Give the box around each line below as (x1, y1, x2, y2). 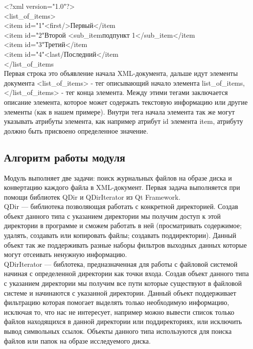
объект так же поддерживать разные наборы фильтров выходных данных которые (4, 239, 247, 250)
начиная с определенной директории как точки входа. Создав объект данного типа (4, 268, 249, 279)
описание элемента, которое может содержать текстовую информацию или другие (4, 96, 248, 107)
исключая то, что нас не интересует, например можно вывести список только (4, 306, 234, 317)
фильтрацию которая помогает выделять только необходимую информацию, (4, 297, 230, 307)
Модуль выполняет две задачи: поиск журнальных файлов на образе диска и (4, 172, 232, 183)
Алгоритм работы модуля (4, 149, 125, 164)
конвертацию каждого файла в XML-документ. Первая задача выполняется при (4, 182, 240, 192)
